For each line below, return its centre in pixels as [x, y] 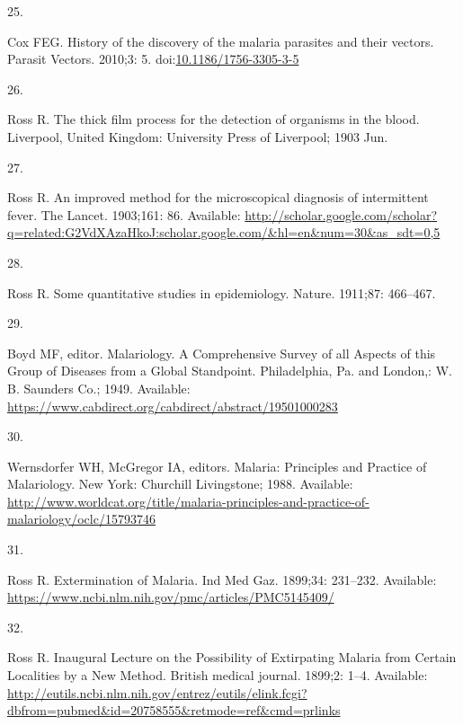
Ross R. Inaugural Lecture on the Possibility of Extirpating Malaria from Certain [232, 657]
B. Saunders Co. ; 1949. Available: [99, 388]
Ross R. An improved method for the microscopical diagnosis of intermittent [218, 197]
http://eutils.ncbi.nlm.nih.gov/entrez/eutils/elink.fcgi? [157, 692]
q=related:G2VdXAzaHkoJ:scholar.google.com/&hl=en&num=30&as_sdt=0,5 [224, 232]
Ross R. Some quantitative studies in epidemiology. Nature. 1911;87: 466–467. [222, 292]
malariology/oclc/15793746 [81, 519]
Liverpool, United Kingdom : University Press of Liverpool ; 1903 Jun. [198, 136]
